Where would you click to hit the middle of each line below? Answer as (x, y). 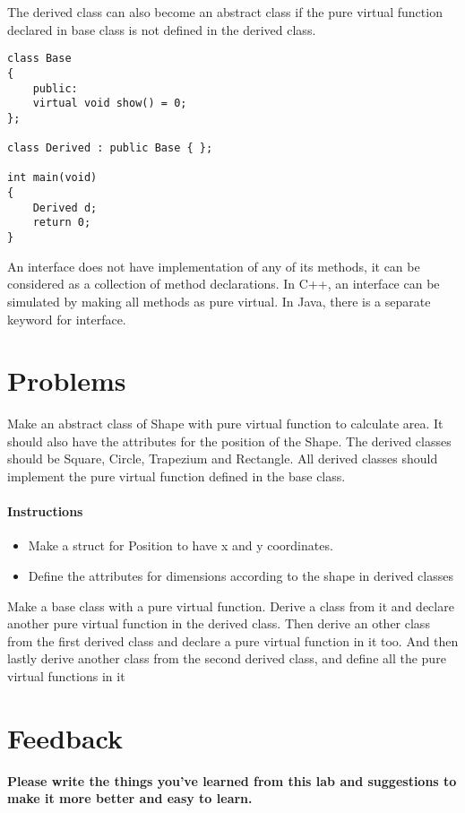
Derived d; (65, 208)
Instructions (45, 511)
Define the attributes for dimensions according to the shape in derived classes (241, 575)
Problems (67, 381)
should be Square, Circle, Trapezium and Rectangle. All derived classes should (223, 458)
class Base (39, 59)
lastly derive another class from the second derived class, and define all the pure (227, 658)
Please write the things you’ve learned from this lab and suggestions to (232, 780)
